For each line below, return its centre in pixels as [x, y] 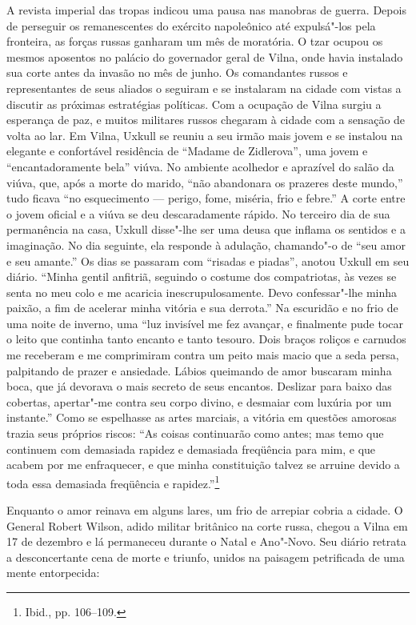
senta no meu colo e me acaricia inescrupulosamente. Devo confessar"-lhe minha [202, 292]
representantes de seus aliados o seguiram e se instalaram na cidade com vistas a [204, 88]
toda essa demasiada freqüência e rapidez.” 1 [113, 482]
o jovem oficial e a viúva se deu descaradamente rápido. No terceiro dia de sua [198, 213]
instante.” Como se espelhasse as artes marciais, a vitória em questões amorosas [202, 417]
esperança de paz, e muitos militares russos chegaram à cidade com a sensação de [206, 120]
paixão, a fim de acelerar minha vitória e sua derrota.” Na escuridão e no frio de [202, 308]
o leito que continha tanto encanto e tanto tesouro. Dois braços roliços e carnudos [206, 339]
